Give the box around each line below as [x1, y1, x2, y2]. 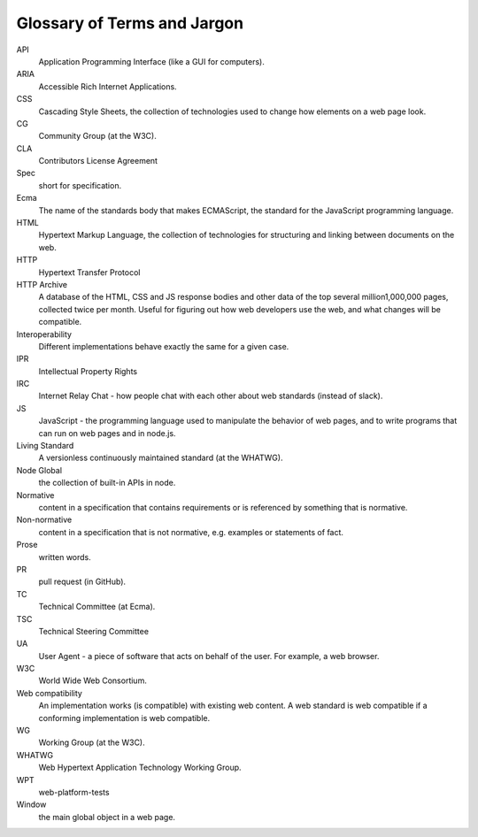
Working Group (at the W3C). [38, 737, 145, 748]
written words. [38, 551, 92, 562]
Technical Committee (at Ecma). [38, 602, 156, 612]
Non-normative [16, 514, 73, 526]
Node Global [16, 465, 62, 475]
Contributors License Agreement [38, 156, 158, 166]
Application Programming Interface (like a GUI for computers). [38, 56, 266, 66]
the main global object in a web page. [38, 811, 176, 822]
